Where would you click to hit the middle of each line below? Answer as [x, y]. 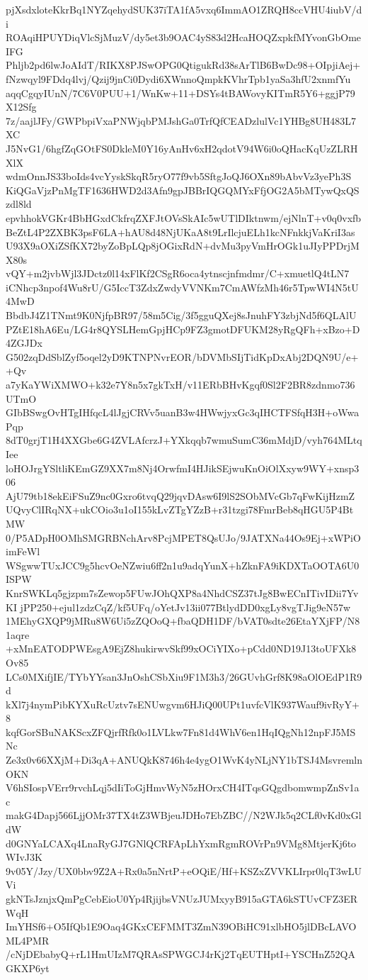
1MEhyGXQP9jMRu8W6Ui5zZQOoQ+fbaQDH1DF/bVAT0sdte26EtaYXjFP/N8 [183, 621]
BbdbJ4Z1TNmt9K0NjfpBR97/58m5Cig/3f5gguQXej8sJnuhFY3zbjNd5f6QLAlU [181, 315]
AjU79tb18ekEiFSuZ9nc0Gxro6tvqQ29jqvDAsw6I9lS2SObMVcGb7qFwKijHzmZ [180, 495]
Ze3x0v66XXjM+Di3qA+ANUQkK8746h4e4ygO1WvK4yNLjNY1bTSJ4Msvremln [184, 760]
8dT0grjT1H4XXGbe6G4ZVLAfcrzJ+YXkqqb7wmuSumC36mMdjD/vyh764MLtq [184, 440]
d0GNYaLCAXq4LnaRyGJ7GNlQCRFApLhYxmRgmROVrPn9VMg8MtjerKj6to [181, 843]
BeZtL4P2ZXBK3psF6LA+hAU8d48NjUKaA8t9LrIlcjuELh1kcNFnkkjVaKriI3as [180, 232]
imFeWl [23, 551]
